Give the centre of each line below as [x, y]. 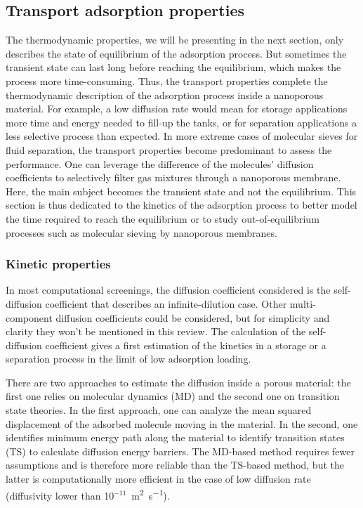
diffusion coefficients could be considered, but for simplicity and [193, 317]
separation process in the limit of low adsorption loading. [128, 359]
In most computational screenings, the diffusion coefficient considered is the [168, 290]
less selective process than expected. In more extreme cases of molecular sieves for [182, 136]
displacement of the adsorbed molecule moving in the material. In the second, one [182, 423]
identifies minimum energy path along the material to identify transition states [175, 437]
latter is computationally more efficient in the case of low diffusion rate [158, 479]
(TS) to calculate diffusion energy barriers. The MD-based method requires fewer [180, 451]
